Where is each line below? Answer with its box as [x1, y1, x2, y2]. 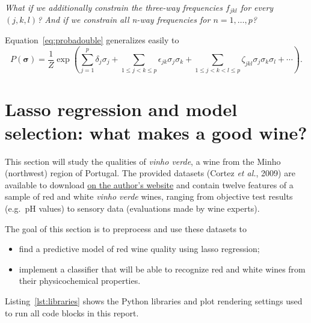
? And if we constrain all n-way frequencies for [37, 13, 211, 26]
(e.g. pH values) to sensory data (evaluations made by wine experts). [5, 202, 260, 215]
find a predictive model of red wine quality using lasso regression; [19, 242, 260, 255]
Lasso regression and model [5, 96, 238, 121]
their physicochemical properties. [19, 274, 141, 287]
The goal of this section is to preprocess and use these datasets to [5, 222, 247, 235]
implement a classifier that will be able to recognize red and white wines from [19, 262, 306, 275]
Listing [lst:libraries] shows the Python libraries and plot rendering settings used [5, 295, 303, 307]
